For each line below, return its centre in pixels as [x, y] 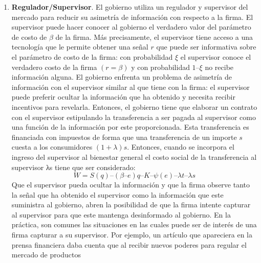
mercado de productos [46, 255]
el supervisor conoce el [216, 56]
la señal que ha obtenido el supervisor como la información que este [117, 194]
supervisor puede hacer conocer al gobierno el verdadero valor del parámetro [131, 27]
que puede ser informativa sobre [206, 47]
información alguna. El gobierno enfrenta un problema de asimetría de [122, 77]
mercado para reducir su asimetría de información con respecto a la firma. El [132, 17]
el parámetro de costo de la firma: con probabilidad [92, 56]
